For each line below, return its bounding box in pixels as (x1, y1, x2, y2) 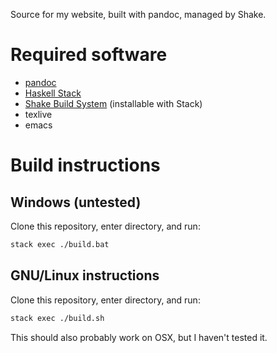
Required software (10, 44, 168, 66)
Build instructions (10, 154, 161, 177)
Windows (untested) (10, 194, 142, 211)
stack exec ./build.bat (10, 239, 110, 249)
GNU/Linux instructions (10, 267, 160, 284)
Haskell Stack (24, 87, 82, 99)
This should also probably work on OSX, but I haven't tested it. (10, 331, 268, 343)
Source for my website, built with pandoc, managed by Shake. (10, 9, 267, 20)
